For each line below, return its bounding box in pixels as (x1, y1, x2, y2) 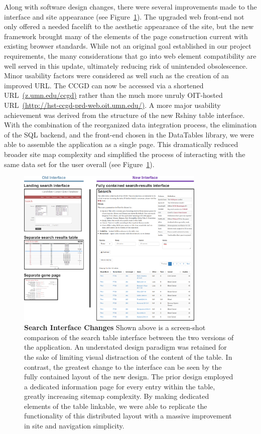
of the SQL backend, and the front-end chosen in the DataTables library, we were (4, 129, 254, 139)
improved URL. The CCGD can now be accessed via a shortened (4, 80, 204, 90)
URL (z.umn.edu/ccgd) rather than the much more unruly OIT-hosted (4, 90, 223, 100)
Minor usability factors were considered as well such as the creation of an (4, 70, 229, 81)
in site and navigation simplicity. (24, 420, 124, 431)
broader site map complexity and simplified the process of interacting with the (4, 149, 245, 159)
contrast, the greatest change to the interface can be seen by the (24, 361, 222, 372)
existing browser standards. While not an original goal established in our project (4, 41, 251, 51)
